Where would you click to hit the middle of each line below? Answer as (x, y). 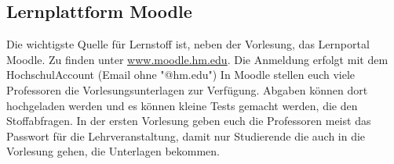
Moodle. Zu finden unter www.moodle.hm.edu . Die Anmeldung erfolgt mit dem (197, 59)
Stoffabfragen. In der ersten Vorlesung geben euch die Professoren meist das (189, 121)
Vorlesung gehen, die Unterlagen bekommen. (113, 151)
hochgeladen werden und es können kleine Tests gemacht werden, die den (182, 105)
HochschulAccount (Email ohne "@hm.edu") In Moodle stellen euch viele (181, 75)
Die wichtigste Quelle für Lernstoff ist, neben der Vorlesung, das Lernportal (188, 44)
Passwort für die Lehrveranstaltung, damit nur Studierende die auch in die (186, 135)
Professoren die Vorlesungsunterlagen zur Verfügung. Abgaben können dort (187, 89)
